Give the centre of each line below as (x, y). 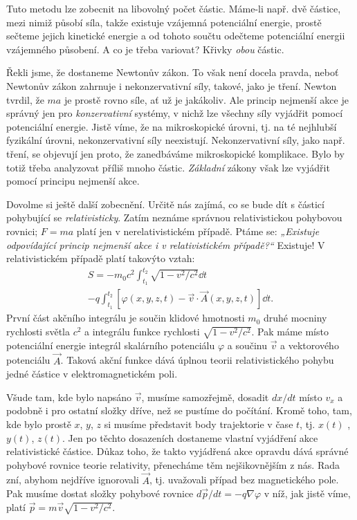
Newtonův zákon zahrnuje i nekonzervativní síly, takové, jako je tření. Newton (172, 85)
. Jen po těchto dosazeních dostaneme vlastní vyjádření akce (190, 437)
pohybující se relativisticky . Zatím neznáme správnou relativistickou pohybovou (174, 217)
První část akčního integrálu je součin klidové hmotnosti (126, 318)
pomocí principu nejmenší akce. (73, 181)
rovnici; (22, 231)
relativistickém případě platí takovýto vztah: (101, 258)
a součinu (247, 345)
